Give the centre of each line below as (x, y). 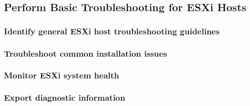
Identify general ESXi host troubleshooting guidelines (112, 31)
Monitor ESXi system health (62, 75)
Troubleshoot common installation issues (85, 53)
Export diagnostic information (65, 98)
